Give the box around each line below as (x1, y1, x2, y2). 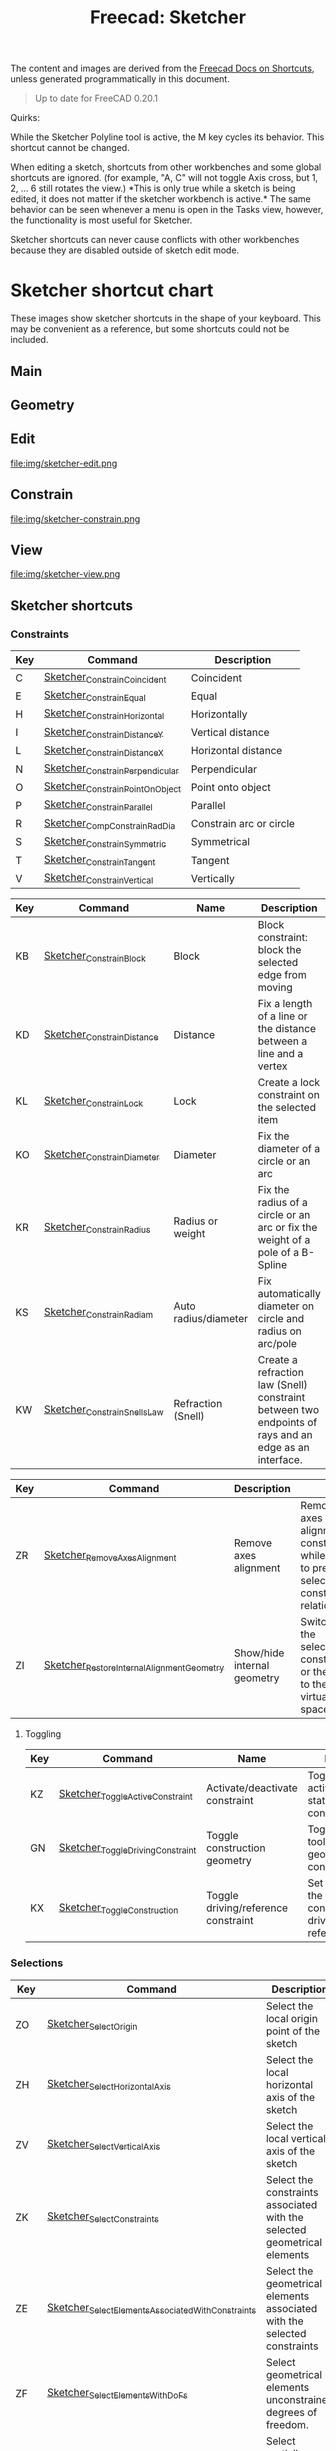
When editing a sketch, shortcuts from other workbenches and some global (10, 161, 322, 173)
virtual (300, 1690, 330, 1704)
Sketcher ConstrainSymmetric (43, 834, 167, 850)
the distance (257, 1022, 317, 1036)
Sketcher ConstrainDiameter (43, 1147, 160, 1163)
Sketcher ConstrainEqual (43, 688, 147, 704)
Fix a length (257, 997, 313, 1011)
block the (257, 943, 302, 957)
